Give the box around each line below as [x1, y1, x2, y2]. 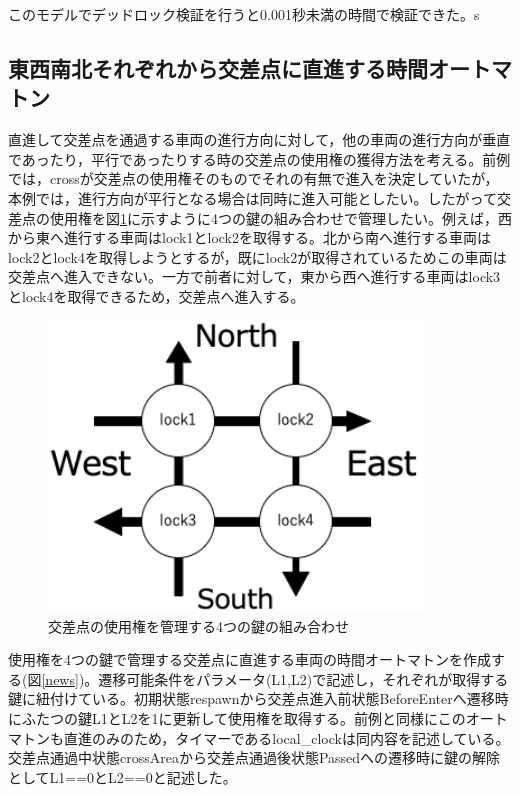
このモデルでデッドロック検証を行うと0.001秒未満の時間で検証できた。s [8, 4, 480, 24]
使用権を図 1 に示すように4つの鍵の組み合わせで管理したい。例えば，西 [49, 207, 512, 228]
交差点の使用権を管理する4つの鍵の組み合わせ [48, 615, 349, 636]
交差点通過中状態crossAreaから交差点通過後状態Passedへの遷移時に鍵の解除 [8, 747, 501, 768]
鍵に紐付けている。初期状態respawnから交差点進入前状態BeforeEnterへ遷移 [8, 688, 495, 709]
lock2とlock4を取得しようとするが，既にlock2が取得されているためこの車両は [8, 246, 507, 267]
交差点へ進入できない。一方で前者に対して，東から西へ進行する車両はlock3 [8, 266, 501, 287]
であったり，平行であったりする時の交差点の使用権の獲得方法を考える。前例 [8, 148, 511, 169]
